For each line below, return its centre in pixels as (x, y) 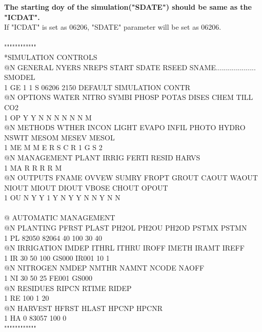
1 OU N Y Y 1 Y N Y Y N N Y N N (62, 198)
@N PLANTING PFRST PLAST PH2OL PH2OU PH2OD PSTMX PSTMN (126, 228)
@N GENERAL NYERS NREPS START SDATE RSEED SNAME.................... (130, 67)
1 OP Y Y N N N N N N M (48, 117)
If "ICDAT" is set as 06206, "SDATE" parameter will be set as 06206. (113, 27)
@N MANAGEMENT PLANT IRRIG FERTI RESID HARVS (102, 157)
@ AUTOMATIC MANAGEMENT (60, 217)
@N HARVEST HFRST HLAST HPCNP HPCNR (83, 308)
